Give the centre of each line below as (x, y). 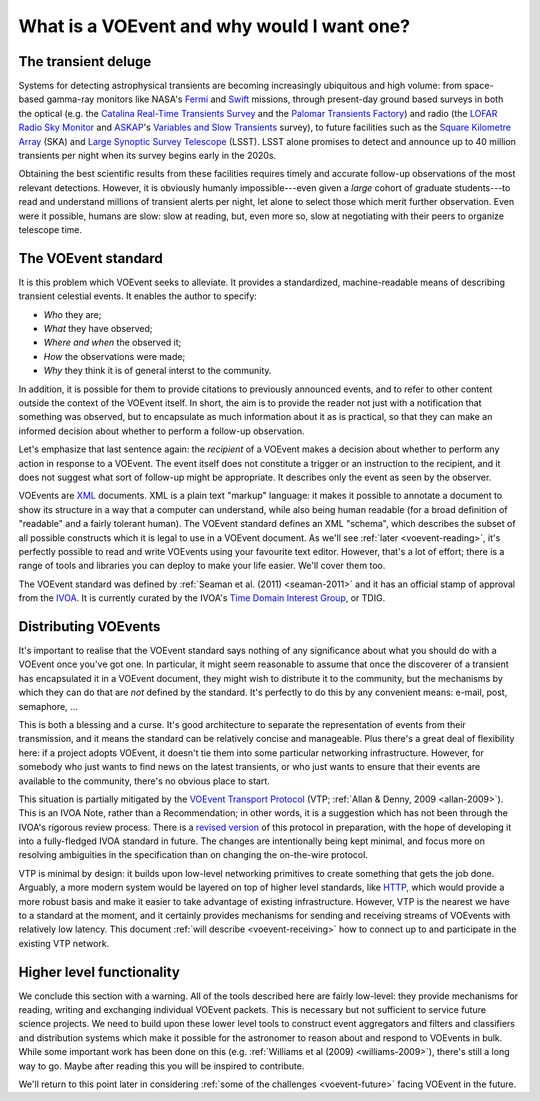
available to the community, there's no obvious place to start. (144, 781)
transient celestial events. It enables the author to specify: (137, 296)
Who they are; (72, 314)
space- (479, 86)
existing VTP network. (64, 943)
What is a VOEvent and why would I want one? (214, 26)
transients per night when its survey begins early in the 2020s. (147, 156)
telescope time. (50, 229)
